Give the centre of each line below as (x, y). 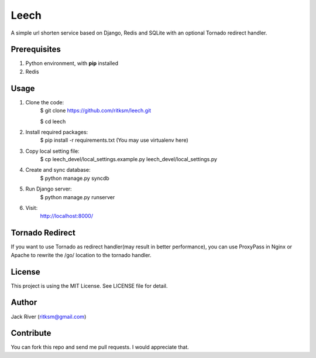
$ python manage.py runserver (78, 197)
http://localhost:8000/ (67, 216)
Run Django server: (49, 189)
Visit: (32, 208)
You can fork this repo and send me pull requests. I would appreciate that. (100, 347)
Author (24, 303)
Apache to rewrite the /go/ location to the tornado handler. (81, 255)
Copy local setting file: (52, 151)
